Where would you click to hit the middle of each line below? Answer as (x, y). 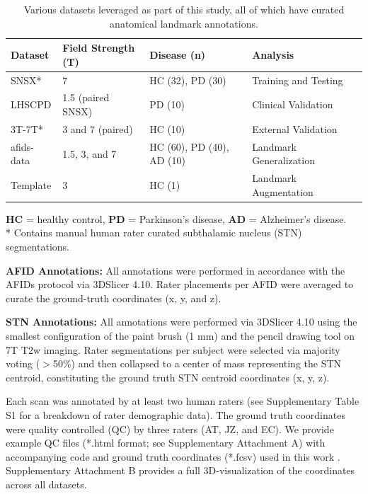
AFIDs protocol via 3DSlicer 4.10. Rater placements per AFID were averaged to (180, 284)
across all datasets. (46, 484)
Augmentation (283, 191)
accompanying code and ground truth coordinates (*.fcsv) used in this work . (173, 456)
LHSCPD (31, 104)
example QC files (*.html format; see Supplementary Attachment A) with (166, 443)
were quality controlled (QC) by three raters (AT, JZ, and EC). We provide (170, 429)
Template (31, 184)
